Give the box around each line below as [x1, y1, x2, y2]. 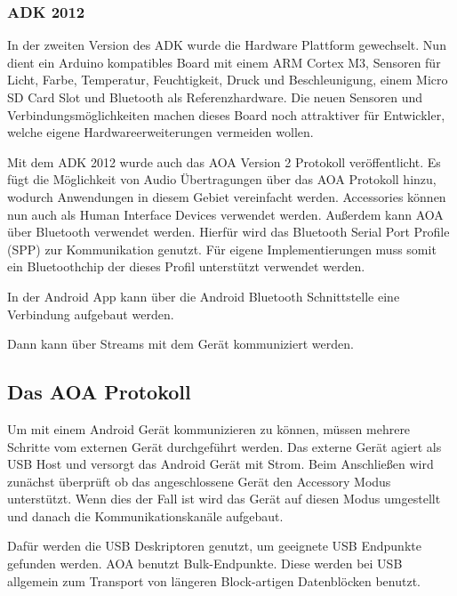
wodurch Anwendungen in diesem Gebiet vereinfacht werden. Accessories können [7, 187, 446, 205]
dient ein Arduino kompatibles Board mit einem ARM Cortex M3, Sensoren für [7, 52, 441, 71]
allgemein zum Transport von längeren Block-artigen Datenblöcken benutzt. [7, 571, 421, 590]
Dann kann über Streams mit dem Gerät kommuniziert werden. [7, 334, 354, 353]
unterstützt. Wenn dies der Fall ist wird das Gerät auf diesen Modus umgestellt [7, 489, 441, 508]
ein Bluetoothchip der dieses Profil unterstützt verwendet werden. [7, 257, 365, 276]
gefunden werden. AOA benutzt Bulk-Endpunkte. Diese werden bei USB [7, 554, 403, 573]
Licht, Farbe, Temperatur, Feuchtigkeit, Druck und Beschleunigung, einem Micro [7, 70, 448, 89]
